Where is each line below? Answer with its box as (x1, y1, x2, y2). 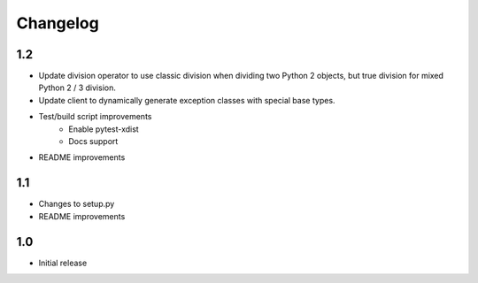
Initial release (38, 257, 88, 268)
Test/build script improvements (38, 111, 152, 122)
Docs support (68, 136, 119, 147)
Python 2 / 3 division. (38, 82, 117, 93)
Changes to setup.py (38, 199, 115, 210)
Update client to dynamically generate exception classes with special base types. (38, 95, 335, 105)
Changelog (16, 13, 99, 33)
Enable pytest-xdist (68, 124, 139, 134)
